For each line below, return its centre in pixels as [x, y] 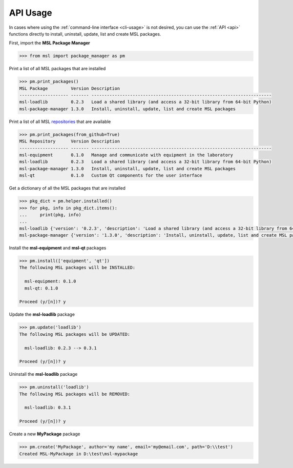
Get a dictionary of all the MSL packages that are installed [67, 188]
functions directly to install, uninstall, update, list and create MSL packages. [85, 34]
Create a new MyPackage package [45, 434]
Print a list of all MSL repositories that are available [60, 122]
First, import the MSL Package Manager [50, 43]
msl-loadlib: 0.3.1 [48, 408]
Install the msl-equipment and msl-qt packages [58, 248]
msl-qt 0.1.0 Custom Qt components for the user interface [111, 175]
